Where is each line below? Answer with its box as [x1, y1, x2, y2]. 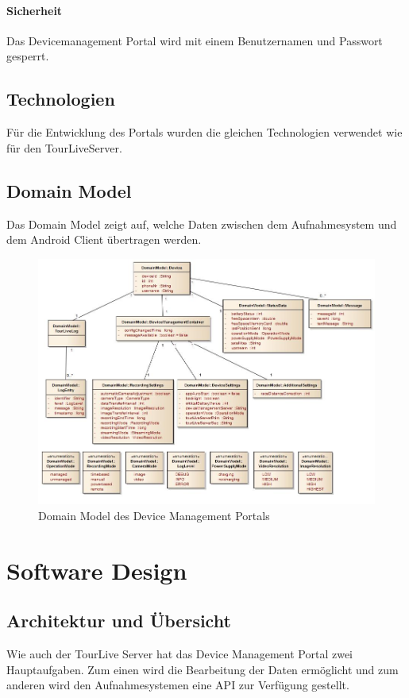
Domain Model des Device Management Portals [38, 507, 270, 523]
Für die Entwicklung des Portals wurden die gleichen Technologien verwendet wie [6, 124, 403, 141]
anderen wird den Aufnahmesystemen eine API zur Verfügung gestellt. [6, 677, 349, 693]
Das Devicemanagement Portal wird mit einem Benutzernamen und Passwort [6, 32, 383, 48]
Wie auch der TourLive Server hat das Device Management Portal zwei [6, 646, 353, 662]
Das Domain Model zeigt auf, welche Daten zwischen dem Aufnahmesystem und [6, 215, 397, 232]
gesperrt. [6, 48, 49, 64]
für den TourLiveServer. [6, 139, 122, 156]
